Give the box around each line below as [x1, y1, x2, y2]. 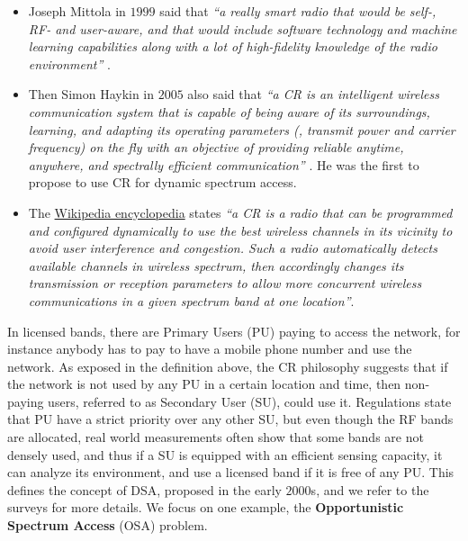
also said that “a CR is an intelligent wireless [187, 85, 439, 104]
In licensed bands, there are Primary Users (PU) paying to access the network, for [7, 321, 461, 340]
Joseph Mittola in [28, 2, 126, 20]
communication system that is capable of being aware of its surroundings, [28, 102, 430, 121]
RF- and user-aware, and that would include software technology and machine [28, 19, 457, 38]
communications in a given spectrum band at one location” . [28, 291, 355, 310]
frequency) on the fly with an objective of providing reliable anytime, [28, 138, 404, 157]
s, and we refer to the [310, 480, 429, 499]
